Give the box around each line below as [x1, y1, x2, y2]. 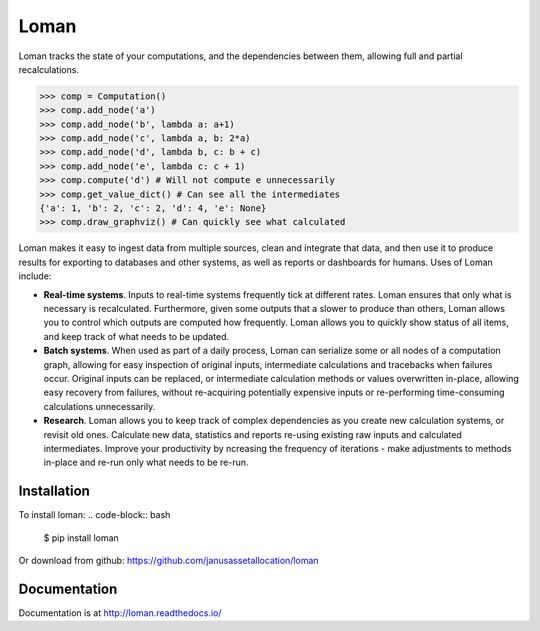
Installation [18, 483, 90, 500]
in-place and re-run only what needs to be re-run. [43, 456, 249, 469]
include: [18, 270, 52, 282]
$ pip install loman [43, 531, 119, 544]
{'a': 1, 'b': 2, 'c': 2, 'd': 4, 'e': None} [39, 203, 267, 214]
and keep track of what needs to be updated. [43, 330, 230, 342]
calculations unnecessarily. [43, 400, 156, 412]
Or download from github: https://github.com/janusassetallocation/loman [18, 554, 319, 566]
